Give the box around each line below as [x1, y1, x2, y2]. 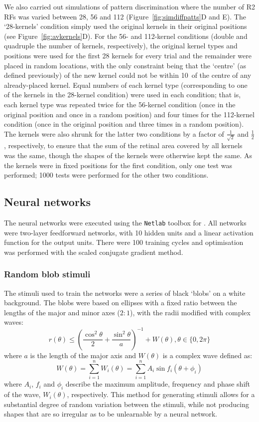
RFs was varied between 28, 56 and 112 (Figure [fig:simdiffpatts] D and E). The [4, 11, 246, 21]
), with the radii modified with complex [130, 307, 251, 317]
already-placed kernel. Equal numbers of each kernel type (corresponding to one [4, 79, 248, 90]
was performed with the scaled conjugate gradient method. [4, 246, 183, 257]
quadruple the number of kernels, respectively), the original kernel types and [4, 40, 238, 51]
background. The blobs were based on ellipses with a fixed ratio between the [4, 297, 237, 308]
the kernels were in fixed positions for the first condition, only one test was [4, 160, 232, 170]
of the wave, [4, 389, 41, 400]
